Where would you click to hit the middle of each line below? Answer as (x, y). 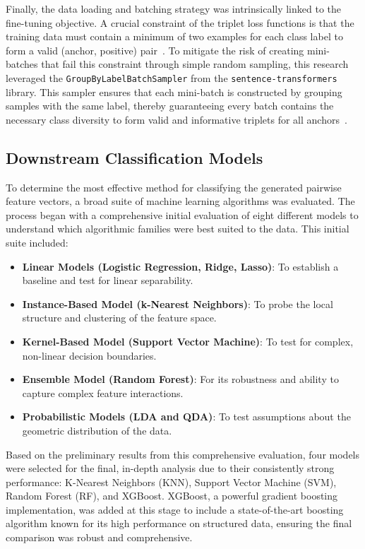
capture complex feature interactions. (103, 392)
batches (22, 64)
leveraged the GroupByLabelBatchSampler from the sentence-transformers (172, 77)
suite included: (37, 242)
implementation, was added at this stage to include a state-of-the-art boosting (175, 509)
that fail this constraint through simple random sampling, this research (195, 64)
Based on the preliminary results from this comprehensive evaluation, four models (183, 454)
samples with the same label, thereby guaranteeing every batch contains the (170, 106)
